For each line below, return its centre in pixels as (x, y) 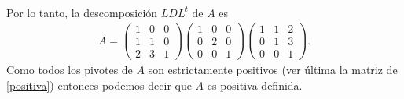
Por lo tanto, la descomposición (82, 12)
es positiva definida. (255, 85)
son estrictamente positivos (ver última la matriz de (273, 70)
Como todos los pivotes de (70, 70)
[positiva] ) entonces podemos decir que (99, 85)
